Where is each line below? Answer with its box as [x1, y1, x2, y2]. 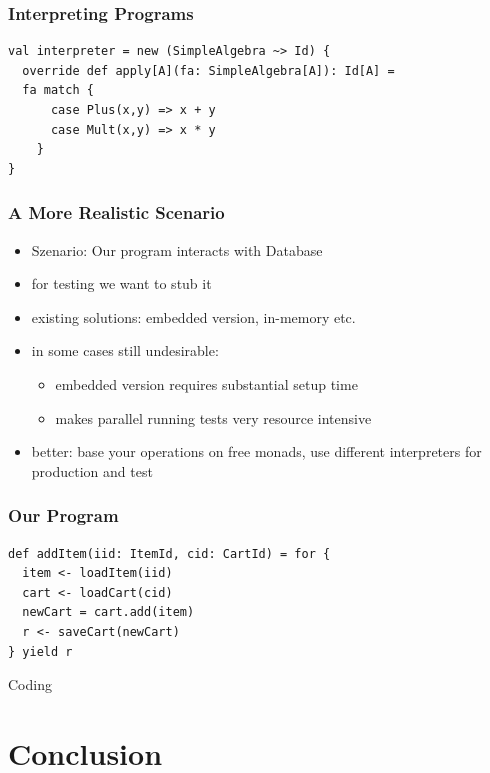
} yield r [8, 644, 73, 659]
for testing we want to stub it [31, 273, 212, 294]
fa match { [22, 83, 94, 98]
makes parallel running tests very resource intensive [55, 407, 372, 428]
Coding [8, 674, 52, 695]
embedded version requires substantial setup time [55, 373, 358, 394]
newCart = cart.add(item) [22, 605, 195, 620]
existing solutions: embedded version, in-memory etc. [31, 306, 356, 327]
